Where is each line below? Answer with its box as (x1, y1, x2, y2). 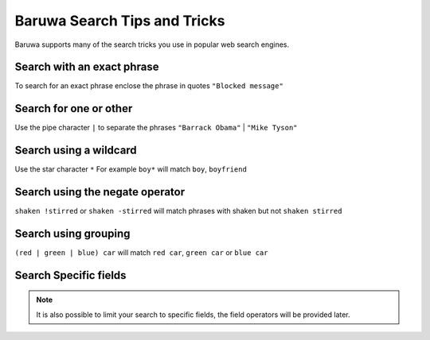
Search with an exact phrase (14, 60, 159, 74)
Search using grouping (14, 226, 131, 240)
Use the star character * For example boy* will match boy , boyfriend (14, 164, 247, 174)
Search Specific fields (14, 269, 127, 282)
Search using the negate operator (14, 185, 186, 199)
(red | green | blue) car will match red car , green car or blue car (14, 248, 268, 257)
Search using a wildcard (14, 144, 137, 157)
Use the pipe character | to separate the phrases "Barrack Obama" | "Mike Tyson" (14, 123, 298, 133)
